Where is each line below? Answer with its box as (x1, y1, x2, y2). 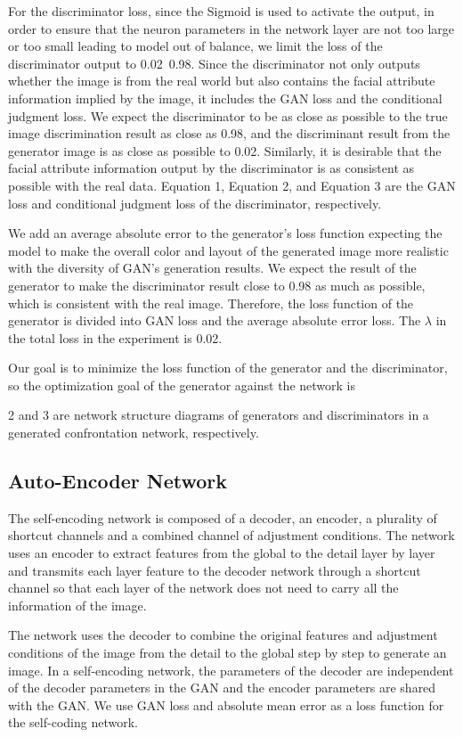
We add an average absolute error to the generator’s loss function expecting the (8, 224, 443, 242)
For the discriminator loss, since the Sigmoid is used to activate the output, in (8, 2, 435, 20)
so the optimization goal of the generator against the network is (8, 375, 355, 394)
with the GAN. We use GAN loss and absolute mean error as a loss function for (8, 695, 444, 714)
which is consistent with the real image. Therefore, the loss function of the (8, 293, 414, 312)
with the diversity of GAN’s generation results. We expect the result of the (8, 258, 417, 277)
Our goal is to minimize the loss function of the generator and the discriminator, (8, 358, 448, 377)
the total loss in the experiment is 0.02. (8, 328, 223, 347)
